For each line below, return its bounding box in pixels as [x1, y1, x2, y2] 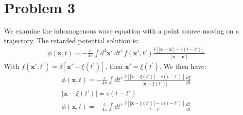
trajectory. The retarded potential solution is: [4, 35, 139, 45]
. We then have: [159, 61, 207, 71]
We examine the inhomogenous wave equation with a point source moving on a [4, 26, 239, 36]
